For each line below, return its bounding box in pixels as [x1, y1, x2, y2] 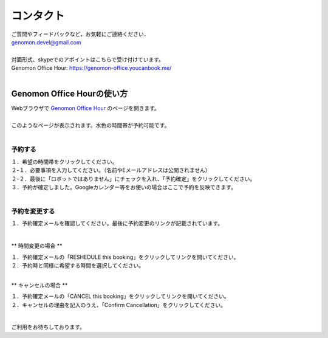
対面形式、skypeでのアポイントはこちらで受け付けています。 [11, 55, 164, 63]
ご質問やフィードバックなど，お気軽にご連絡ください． [11, 30, 149, 38]
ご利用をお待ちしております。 [11, 323, 85, 331]
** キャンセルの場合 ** [11, 281, 68, 289]
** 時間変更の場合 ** [11, 242, 63, 249]
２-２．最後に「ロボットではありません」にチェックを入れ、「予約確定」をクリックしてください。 [11, 175, 256, 182]
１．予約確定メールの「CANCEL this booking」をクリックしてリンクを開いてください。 [11, 292, 230, 300]
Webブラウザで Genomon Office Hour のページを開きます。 [11, 105, 160, 112]
